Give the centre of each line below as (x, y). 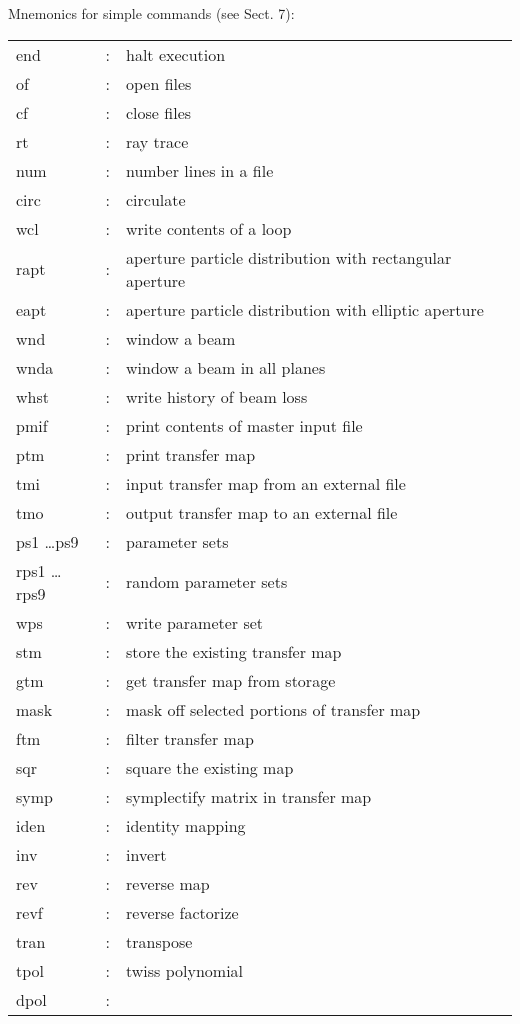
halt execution (176, 54)
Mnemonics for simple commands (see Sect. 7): (151, 13)
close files (159, 112)
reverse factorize (182, 912)
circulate (156, 199)
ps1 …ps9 (47, 541)
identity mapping (186, 825)
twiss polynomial (185, 970)
